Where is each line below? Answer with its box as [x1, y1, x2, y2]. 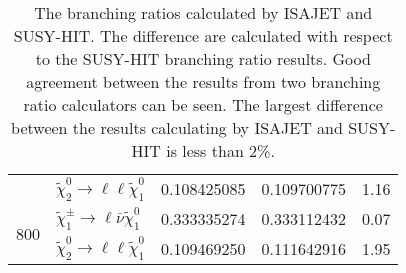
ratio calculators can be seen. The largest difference [23, 93, 383, 116]
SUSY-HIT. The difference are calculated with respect [13, 24, 393, 47]
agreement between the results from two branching [26, 70, 381, 93]
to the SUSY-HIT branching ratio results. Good [35, 47, 371, 70]
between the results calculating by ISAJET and [11, 116, 343, 139]
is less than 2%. [166, 139, 275, 162]
